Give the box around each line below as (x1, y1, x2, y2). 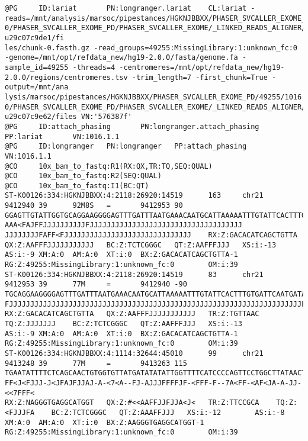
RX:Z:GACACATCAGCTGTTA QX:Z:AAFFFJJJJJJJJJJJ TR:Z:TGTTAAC (5, 310, 259, 318)
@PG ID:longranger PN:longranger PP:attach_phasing (5, 142, 247, 151)
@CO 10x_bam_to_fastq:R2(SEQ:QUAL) (5, 172, 162, 181)
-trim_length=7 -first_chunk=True (131, 73, 268, 82)
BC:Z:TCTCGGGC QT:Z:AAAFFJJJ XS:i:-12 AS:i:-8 (51, 408, 285, 417)
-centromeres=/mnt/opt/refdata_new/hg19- (119, 63, 285, 72)
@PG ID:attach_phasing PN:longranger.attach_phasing (5, 122, 259, 131)
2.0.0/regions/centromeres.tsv (5, 73, 128, 82)
